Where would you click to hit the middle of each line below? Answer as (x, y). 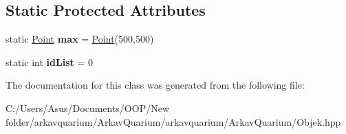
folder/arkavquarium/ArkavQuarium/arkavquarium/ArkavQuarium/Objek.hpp (173, 121)
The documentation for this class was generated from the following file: (155, 85)
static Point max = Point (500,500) (80, 39)
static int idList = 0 (49, 62)
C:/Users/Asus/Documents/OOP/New (88, 108)
